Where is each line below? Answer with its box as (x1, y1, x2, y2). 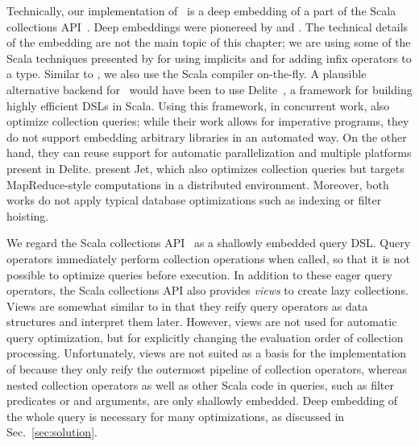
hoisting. (6, 207, 49, 224)
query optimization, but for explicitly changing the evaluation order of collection (6, 328, 404, 345)
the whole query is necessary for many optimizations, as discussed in (6, 407, 345, 424)
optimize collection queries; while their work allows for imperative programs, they (6, 113, 409, 130)
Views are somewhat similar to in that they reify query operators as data (6, 297, 368, 314)
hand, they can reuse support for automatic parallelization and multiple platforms (6, 144, 412, 161)
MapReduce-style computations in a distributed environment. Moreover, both (6, 176, 389, 192)
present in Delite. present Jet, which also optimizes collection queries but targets (6, 159, 404, 176)
